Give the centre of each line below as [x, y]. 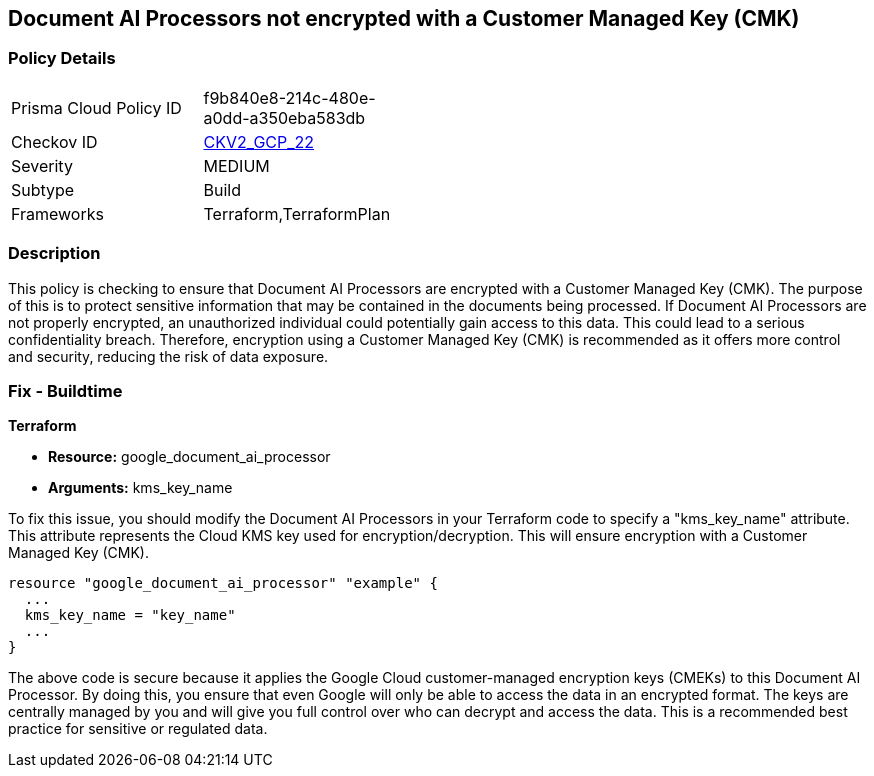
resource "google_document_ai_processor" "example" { [223, 583]
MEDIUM [236, 165]
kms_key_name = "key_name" [130, 615]
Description [54, 253]
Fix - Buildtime [65, 390]
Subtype [43, 189]
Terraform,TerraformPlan [297, 213]
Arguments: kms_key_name [140, 488]
